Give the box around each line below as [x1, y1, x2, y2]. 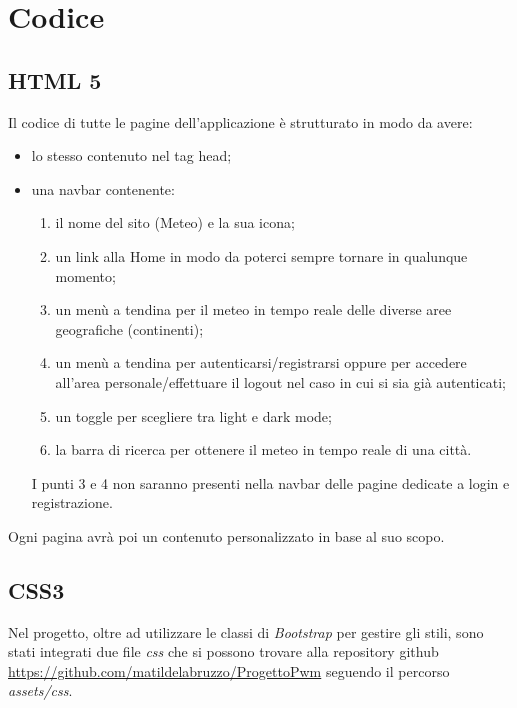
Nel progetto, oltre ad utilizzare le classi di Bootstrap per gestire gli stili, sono [8, 621, 484, 642]
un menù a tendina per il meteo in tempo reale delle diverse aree [55, 299, 452, 320]
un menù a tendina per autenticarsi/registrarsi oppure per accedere [55, 352, 467, 373]
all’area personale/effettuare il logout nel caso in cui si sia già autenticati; [55, 371, 506, 392]
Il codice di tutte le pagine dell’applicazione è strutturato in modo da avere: [8, 111, 473, 132]
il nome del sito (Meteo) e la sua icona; [55, 212, 295, 233]
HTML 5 [8, 64, 102, 95]
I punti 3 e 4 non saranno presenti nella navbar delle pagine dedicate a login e [31, 472, 510, 493]
